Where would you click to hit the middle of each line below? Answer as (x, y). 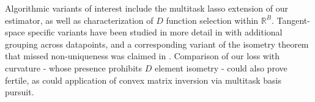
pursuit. (20, 92)
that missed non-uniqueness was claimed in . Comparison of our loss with (143, 56)
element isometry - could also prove (221, 67)
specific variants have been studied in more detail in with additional (155, 32)
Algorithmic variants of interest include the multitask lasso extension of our (147, 8)
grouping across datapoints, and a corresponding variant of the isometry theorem (157, 44)
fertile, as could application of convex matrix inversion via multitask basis (143, 80)
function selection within (212, 20)
